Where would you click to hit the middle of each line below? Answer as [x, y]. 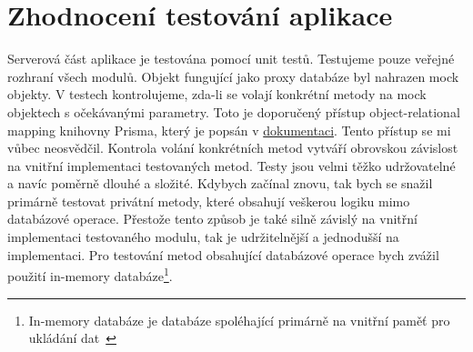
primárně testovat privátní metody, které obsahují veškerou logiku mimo [209, 201]
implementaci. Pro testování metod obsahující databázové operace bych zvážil [223, 254]
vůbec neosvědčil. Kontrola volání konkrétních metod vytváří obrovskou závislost [233, 148]
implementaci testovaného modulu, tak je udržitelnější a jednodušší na [203, 237]
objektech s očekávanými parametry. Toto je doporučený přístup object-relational [234, 111]
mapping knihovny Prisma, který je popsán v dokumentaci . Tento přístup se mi [229, 130]
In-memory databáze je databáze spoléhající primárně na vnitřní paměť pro [239, 320]
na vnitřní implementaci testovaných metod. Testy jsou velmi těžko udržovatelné [231, 165]
